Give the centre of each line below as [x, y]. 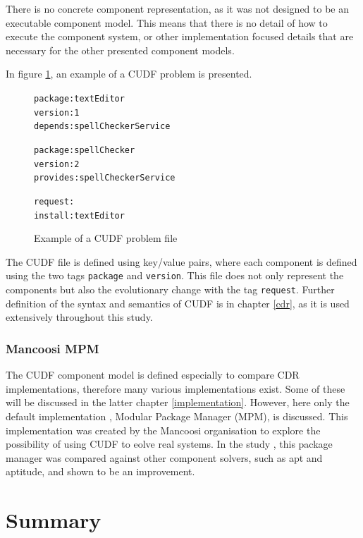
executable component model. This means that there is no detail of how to [167, 22]
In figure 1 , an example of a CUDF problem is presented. [129, 74]
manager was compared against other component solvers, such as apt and [164, 457]
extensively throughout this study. [79, 317]
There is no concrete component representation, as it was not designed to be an [177, 8]
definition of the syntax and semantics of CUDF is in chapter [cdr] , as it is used [178, 303]
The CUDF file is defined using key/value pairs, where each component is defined [181, 261]
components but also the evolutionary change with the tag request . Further [170, 289]
